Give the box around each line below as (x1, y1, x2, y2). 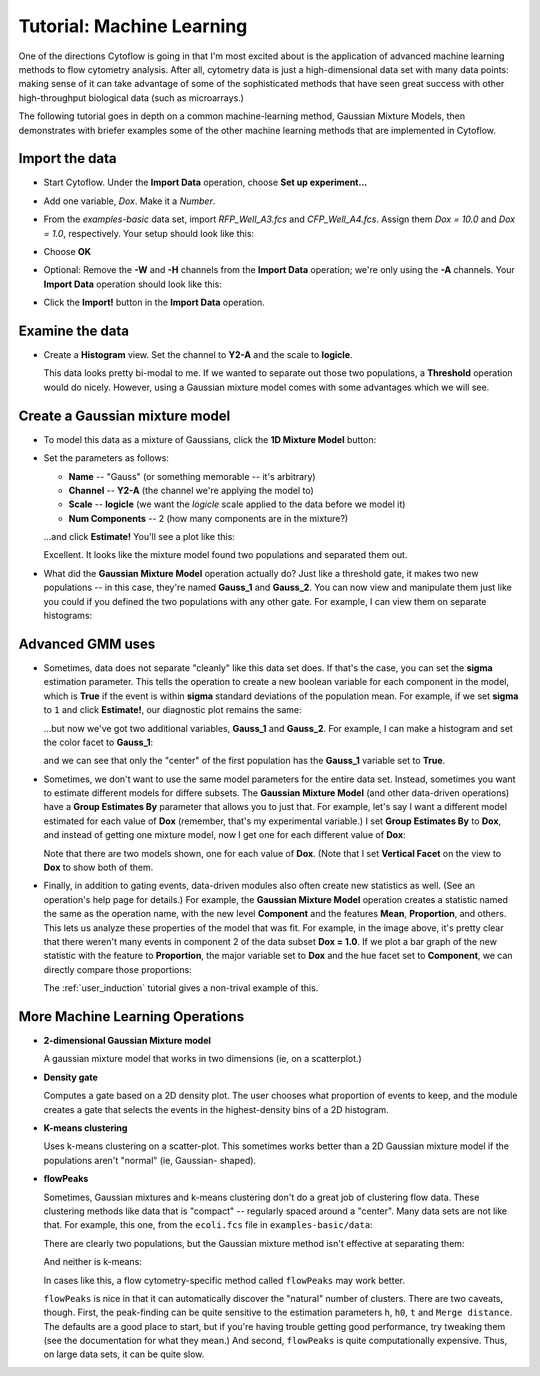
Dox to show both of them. (43, 861, 154, 874)
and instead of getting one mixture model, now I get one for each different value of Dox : (43, 829, 406, 841)
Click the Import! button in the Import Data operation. (43, 296, 265, 309)
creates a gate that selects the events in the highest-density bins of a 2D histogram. (43, 1103, 389, 1115)
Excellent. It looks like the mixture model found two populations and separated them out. (43, 549, 408, 561)
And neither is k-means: (43, 1256, 142, 1268)
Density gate (43, 1071, 99, 1083)
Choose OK (43, 245, 92, 257)
